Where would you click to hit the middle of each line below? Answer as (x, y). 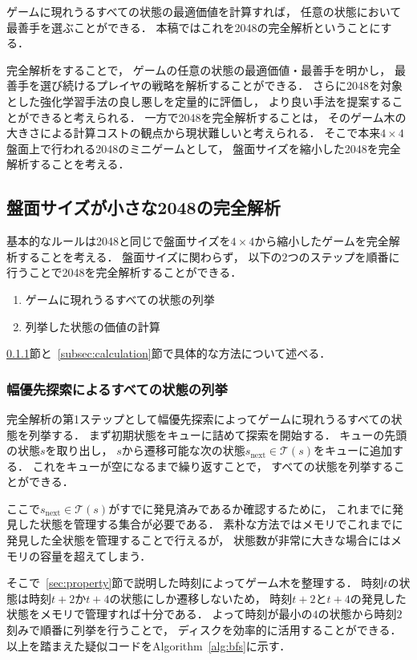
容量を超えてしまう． (95, 555)
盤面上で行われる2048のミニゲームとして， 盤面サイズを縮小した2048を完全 (204, 148)
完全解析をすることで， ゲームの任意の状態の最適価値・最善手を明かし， (199, 69)
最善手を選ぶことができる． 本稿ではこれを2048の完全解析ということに (194, 27)
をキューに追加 (352, 450)
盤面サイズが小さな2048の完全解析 (144, 207)
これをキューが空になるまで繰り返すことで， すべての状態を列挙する (213, 466)
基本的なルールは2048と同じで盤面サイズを (119, 241)
